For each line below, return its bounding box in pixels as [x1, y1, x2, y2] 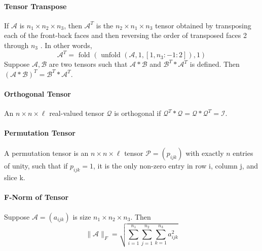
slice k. [4, 172, 25, 183]
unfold [101, 52, 121, 59]
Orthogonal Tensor [4, 88, 71, 99]
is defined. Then [190, 59, 240, 69]
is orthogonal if [114, 108, 161, 118]
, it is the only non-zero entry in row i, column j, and [93, 160, 258, 171]
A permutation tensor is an [4, 148, 89, 158]
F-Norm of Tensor [4, 192, 69, 202]
